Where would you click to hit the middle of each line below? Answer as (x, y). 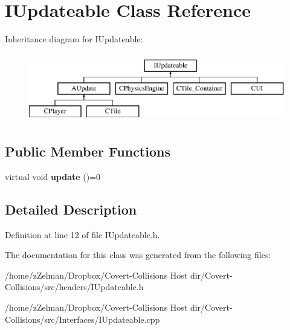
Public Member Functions (88, 151)
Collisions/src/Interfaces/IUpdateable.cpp (82, 319)
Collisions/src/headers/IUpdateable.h (74, 287)
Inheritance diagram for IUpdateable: (74, 39)
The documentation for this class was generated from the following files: (138, 255)
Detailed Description (71, 209)
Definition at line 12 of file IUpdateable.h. (82, 234)
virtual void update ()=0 (53, 176)
